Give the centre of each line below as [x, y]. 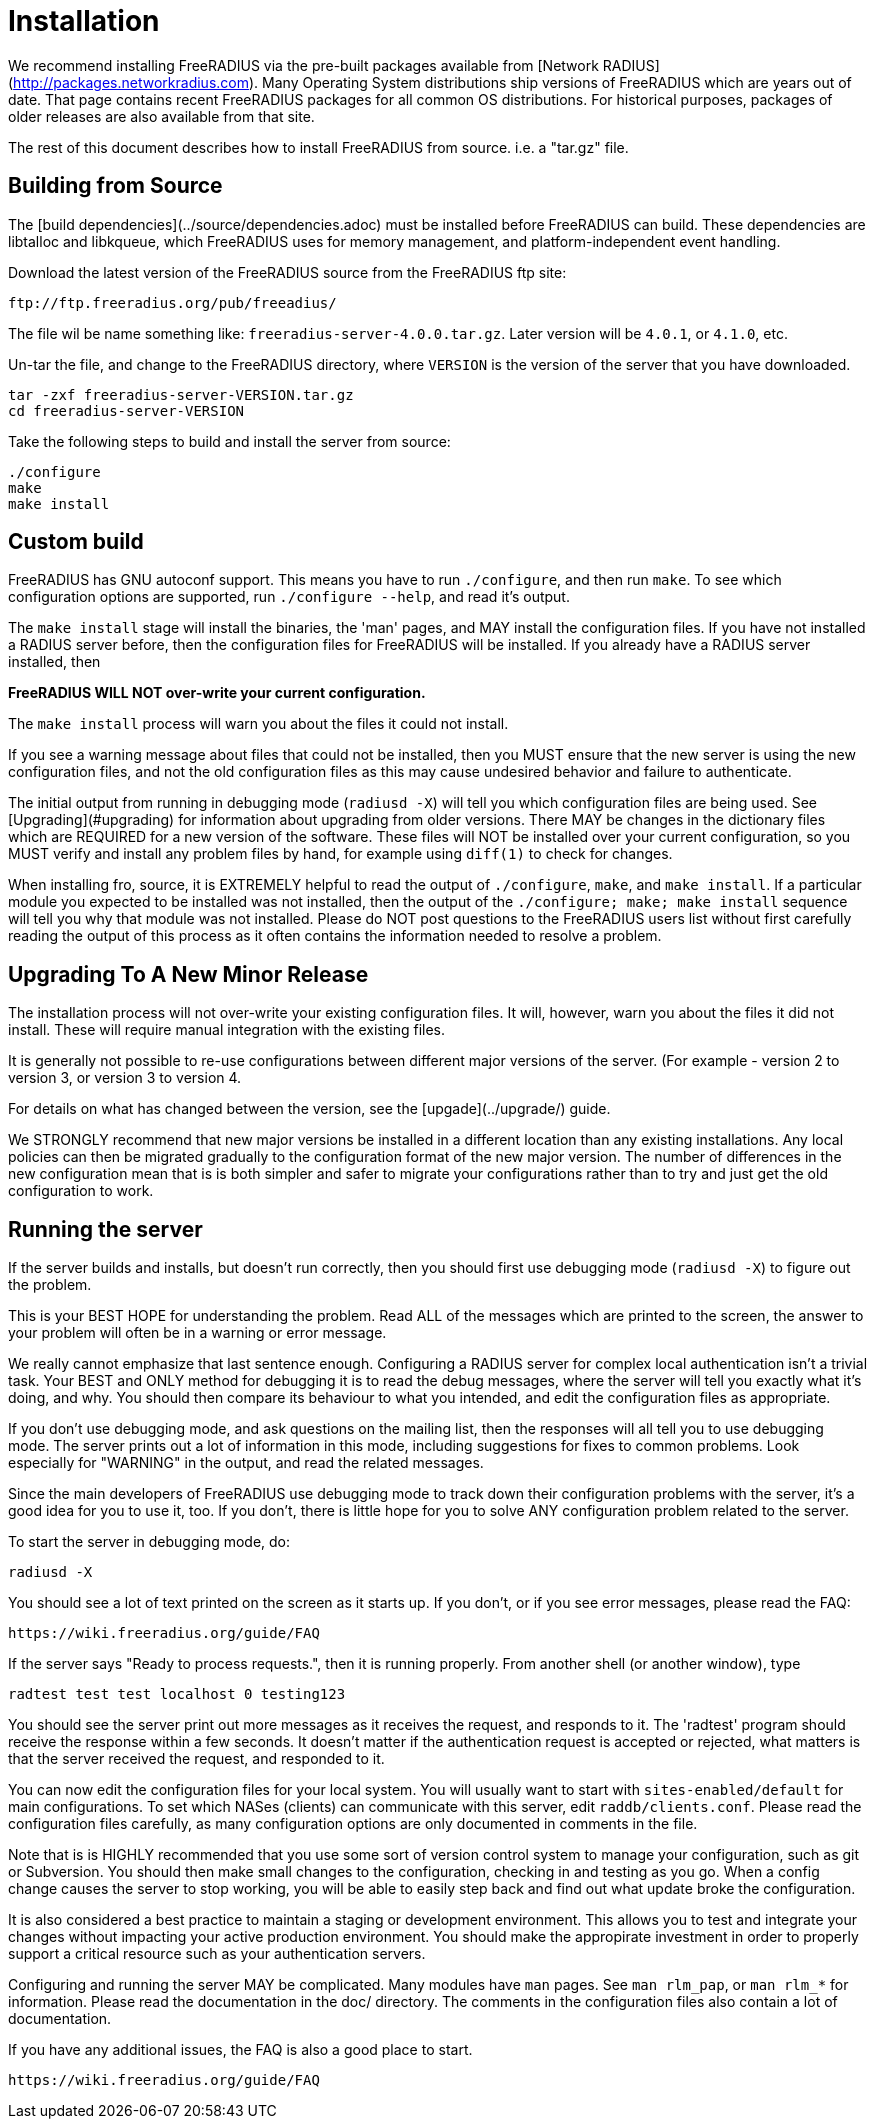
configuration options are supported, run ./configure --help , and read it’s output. [289, 597]
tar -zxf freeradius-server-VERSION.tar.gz [181, 394]
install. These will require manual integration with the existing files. [227, 1030]
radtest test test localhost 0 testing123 [177, 1694]
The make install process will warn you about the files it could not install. [258, 724]
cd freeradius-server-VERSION [126, 410]
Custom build [76, 542]
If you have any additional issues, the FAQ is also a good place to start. [240, 2050]
